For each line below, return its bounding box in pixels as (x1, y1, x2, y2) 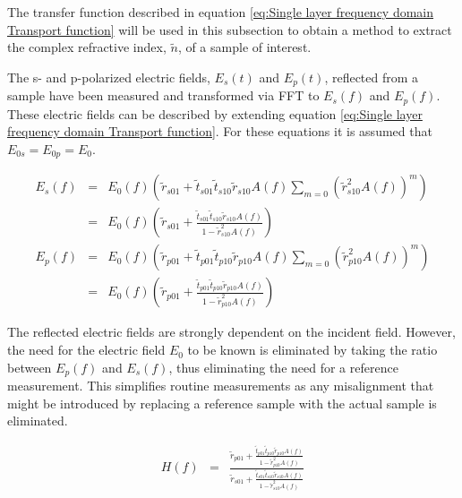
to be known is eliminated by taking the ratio (187, 340, 438, 359)
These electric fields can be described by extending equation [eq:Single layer (7, 104, 423, 123)
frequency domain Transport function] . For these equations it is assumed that (7, 122, 432, 141)
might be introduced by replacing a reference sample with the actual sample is (7, 393, 437, 412)
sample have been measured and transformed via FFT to (7, 86, 320, 105)
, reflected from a (324, 67, 419, 86)
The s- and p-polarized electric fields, (7, 67, 210, 86)
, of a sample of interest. (177, 38, 312, 56)
